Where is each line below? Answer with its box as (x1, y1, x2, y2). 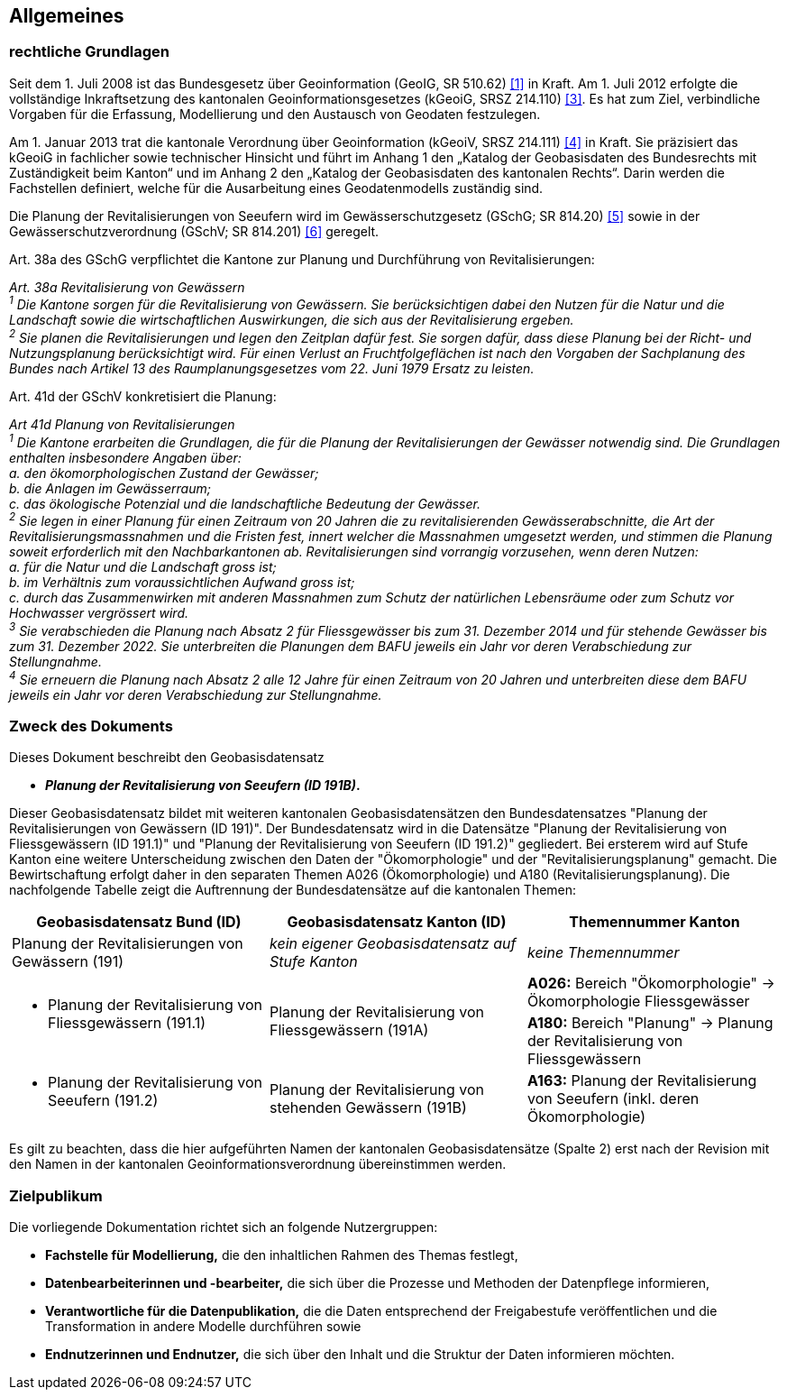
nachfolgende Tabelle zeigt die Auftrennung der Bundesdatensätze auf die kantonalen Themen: (9, 882, 577, 898)
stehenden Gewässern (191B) (269, 1098, 467, 1117)
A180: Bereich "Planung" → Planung (526, 1014, 773, 1033)
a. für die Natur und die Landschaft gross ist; (9, 559, 277, 575)
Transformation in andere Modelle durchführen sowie (45, 1319, 361, 1335)
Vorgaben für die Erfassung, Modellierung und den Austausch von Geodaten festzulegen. (9, 106, 541, 122)
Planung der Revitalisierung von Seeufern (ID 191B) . (45, 777, 361, 794)
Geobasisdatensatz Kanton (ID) (287, 913, 507, 932)
